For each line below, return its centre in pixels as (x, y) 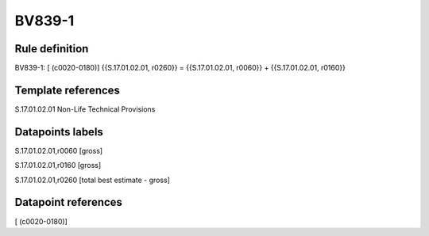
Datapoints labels (59, 132)
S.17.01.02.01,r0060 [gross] (59, 150)
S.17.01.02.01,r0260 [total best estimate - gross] (93, 180)
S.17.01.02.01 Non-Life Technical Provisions (85, 109)
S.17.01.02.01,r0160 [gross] (58, 166)
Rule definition (52, 49)
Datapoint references (69, 202)
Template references (68, 90)
